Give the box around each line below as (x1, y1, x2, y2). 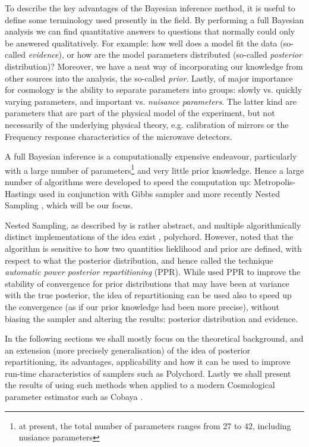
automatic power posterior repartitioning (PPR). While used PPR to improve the (5, 265, 301, 278)
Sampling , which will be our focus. (5, 199, 133, 211)
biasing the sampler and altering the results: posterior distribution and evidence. (5, 312, 298, 324)
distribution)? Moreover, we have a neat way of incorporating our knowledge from (5, 60, 303, 72)
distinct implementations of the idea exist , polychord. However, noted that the (5, 230, 294, 243)
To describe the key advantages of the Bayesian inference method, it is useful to (5, 2, 295, 14)
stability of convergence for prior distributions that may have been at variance (5, 277, 289, 289)
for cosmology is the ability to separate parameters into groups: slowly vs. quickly (5, 83, 302, 96)
